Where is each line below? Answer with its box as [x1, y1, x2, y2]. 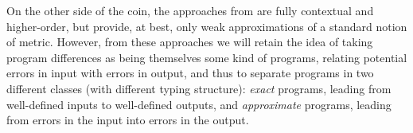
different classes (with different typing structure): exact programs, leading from [6, 80, 392, 96]
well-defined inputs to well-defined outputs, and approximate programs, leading [6, 96, 392, 112]
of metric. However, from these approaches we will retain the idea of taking [6, 33, 373, 50]
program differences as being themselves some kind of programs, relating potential [6, 49, 407, 65]
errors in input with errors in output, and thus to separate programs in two [6, 65, 374, 81]
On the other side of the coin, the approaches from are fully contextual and [6, 2, 374, 18]
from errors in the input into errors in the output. [6, 111, 249, 128]
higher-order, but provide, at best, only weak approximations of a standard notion [6, 18, 407, 34]
